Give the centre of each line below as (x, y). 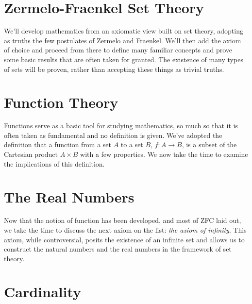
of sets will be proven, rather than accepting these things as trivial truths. (114, 69)
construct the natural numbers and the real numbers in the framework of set (118, 249)
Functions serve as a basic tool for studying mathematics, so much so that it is (121, 126)
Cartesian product (31, 154)
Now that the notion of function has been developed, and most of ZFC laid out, (123, 220)
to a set (132, 144)
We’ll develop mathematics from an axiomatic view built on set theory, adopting (124, 31)
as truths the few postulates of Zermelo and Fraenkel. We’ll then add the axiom (123, 40)
